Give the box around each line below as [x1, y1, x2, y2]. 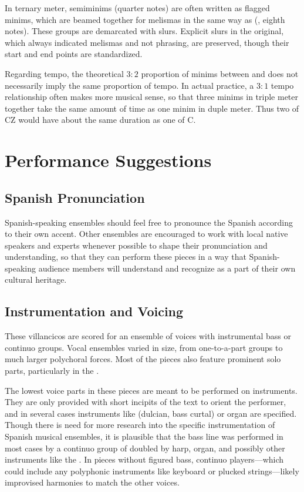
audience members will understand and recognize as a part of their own [38, 262, 296, 274]
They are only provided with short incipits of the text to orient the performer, [5, 396, 286, 408]
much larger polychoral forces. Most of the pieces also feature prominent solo [5, 353, 281, 365]
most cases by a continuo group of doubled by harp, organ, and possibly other [5, 441, 285, 454]
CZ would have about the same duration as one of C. [5, 113, 196, 126]
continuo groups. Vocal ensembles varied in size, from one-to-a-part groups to [5, 341, 283, 353]
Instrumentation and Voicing [5, 302, 184, 320]
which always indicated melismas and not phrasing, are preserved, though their [5, 36, 289, 48]
